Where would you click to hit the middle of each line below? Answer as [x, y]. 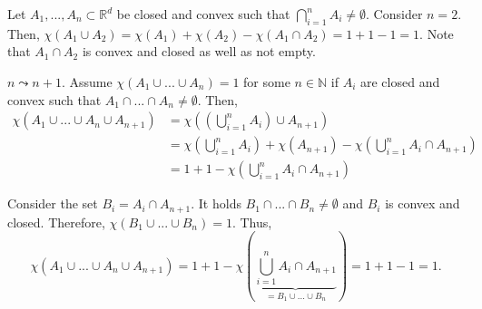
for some [267, 81]
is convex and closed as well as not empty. [199, 51]
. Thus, [252, 222]
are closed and [400, 81]
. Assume [87, 81]
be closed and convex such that [203, 14]
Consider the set [53, 203]
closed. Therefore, [56, 222]
